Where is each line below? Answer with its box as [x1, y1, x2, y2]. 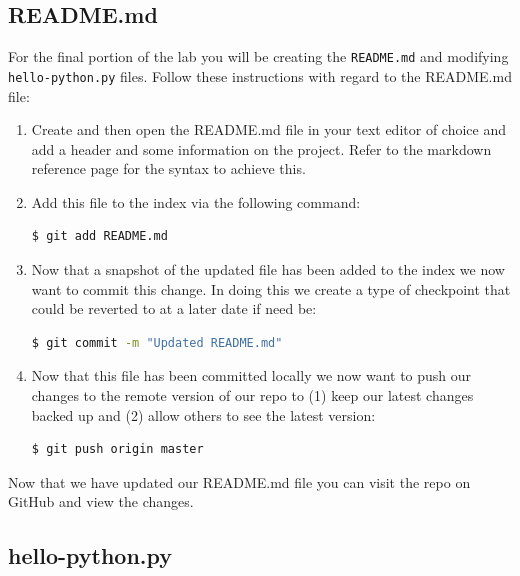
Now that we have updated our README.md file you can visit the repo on [8, 471, 471, 492]
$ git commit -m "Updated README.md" [31, 335, 283, 350]
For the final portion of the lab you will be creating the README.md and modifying [8, 46, 509, 67]
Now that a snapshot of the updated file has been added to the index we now [31, 259, 505, 280]
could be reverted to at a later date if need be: [31, 298, 317, 319]
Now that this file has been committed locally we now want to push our [31, 365, 472, 386]
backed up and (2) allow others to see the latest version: [31, 404, 376, 425]
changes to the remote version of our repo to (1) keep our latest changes [31, 385, 474, 406]
